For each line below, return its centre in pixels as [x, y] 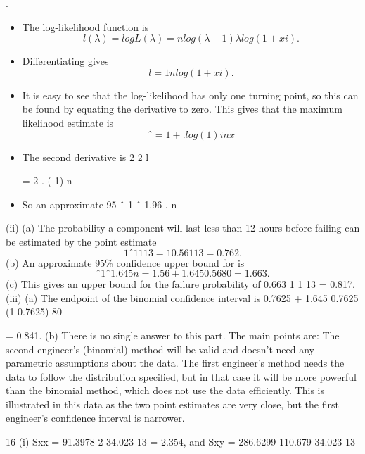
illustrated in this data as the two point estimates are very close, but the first [172, 404]
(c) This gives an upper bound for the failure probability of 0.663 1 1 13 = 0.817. [180, 284]
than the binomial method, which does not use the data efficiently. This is [165, 390]
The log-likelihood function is [85, 26]
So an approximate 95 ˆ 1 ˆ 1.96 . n [100, 204]
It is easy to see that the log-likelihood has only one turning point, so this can [190, 95]
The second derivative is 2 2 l [85, 157]
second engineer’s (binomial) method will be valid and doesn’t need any [160, 349]
